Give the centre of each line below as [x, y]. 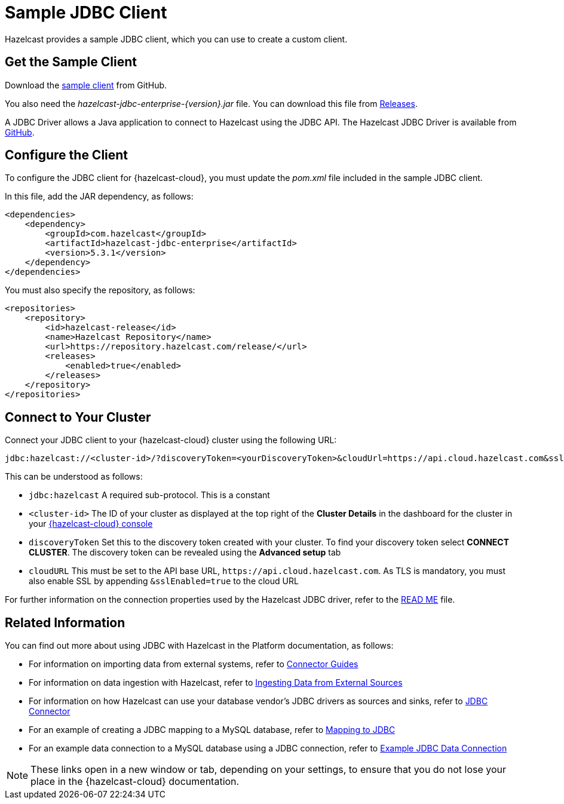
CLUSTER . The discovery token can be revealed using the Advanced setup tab [185, 553]
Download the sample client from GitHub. [86, 85]
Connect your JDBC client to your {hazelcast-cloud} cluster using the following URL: [171, 440]
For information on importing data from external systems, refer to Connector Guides [194, 664]
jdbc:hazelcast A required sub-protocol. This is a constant [149, 495]
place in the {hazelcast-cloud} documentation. [135, 782]
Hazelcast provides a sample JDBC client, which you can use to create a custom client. [176, 39]
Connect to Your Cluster [78, 417]
